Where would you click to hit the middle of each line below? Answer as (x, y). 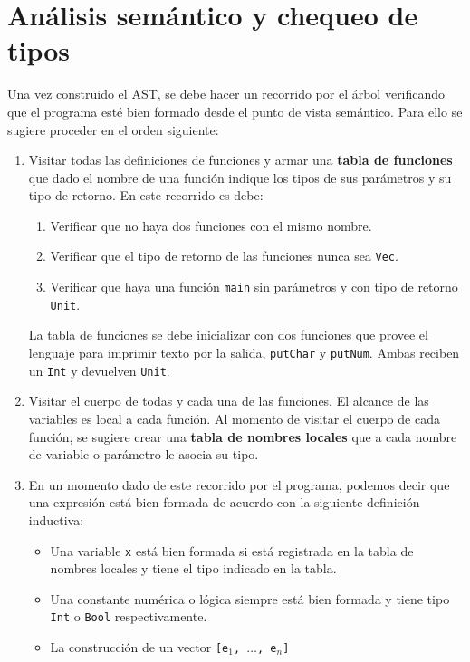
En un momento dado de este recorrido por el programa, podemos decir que (239, 484)
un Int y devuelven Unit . (99, 370)
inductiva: (56, 519)
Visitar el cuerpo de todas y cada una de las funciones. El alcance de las (229, 401)
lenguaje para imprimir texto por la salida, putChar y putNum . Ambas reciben (244, 353)
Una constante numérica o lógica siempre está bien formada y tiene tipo (250, 598)
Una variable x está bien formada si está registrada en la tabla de (232, 550)
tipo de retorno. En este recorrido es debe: (146, 195)
